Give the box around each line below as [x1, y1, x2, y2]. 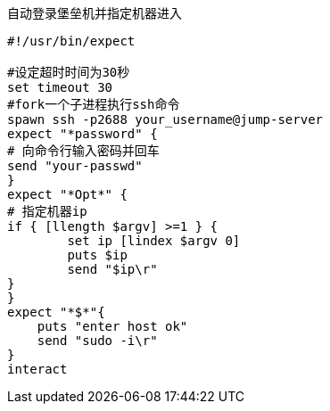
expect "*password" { [7, 127, 158, 141]
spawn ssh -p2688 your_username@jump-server [7, 112, 324, 127]
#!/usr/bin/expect [7, 34, 136, 48]
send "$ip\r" [67, 262, 158, 276]
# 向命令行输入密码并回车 [7, 144, 160, 158]
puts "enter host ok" [37, 319, 188, 333]
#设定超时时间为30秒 [7, 65, 130, 79]
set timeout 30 [7, 80, 113, 95]
